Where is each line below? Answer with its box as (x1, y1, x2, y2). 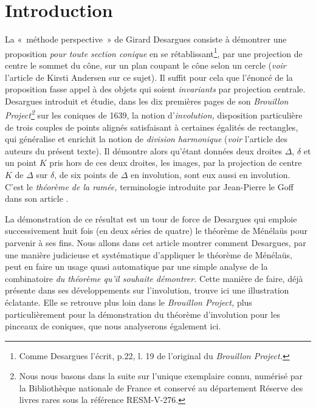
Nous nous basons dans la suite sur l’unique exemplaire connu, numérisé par (19, 369, 303, 382)
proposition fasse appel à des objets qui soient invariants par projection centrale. (5, 83, 306, 95)
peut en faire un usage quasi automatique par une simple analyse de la (5, 260, 268, 273)
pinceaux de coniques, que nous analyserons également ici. (5, 320, 221, 332)
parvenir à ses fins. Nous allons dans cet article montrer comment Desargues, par (5, 236, 306, 249)
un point (5, 156, 37, 169)
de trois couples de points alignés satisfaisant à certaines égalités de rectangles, (5, 120, 298, 133)
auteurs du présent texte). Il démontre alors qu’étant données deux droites (5, 144, 282, 157)
